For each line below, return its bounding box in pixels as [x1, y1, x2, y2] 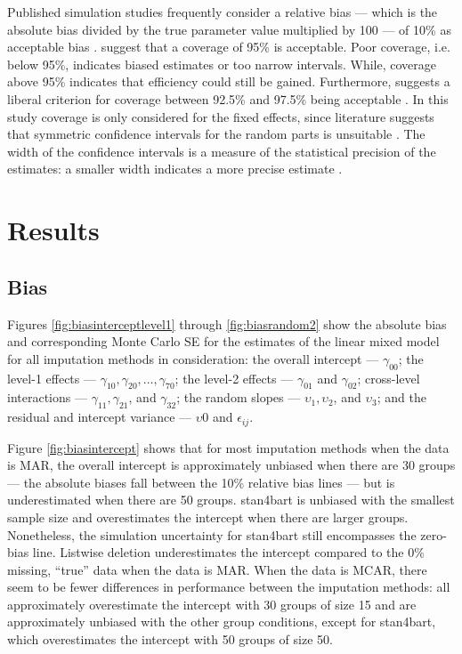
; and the [377, 388, 426, 407]
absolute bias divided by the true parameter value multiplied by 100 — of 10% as [7, 20, 451, 38]
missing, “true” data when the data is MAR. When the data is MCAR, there [7, 560, 427, 578]
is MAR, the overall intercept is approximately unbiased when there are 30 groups [7, 456, 456, 474]
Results [7, 212, 100, 248]
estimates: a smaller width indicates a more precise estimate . [7, 159, 343, 178]
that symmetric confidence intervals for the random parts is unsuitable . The [7, 125, 426, 143]
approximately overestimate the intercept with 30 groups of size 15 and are [7, 594, 417, 613]
